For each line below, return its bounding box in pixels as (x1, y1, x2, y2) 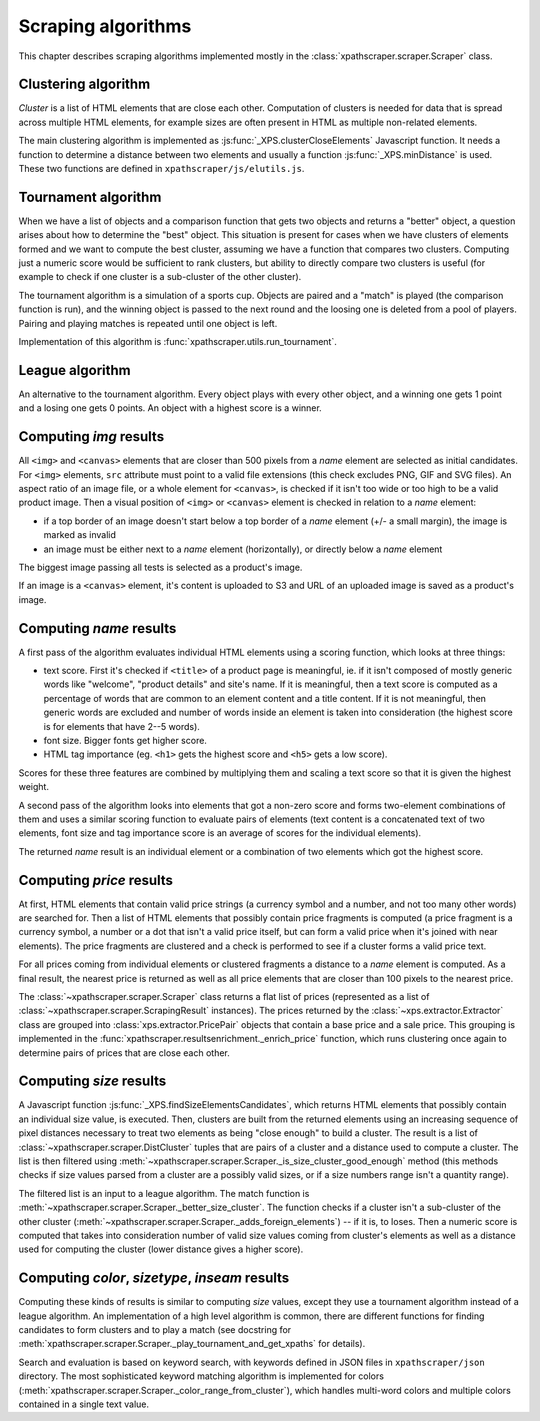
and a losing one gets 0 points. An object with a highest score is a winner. (18, 402, 322, 414)
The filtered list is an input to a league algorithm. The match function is (18, 1187, 310, 1199)
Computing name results (18, 620, 177, 637)
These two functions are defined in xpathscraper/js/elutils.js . (18, 163, 305, 175)
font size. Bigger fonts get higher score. (43, 735, 207, 747)
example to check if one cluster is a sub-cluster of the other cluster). (18, 271, 302, 283)
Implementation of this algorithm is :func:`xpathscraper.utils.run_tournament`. (18, 336, 337, 348)
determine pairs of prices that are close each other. (18, 1046, 230, 1059)
